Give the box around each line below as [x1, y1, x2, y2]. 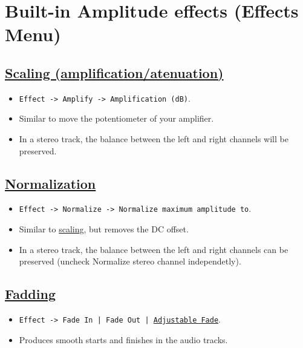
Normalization [5, 174, 96, 192]
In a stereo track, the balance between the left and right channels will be [19, 133, 288, 145]
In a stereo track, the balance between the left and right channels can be [19, 243, 288, 255]
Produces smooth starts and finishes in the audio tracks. [19, 333, 228, 346]
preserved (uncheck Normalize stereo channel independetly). [19, 255, 241, 268]
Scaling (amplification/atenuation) [5, 63, 224, 82]
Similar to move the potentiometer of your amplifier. [19, 112, 214, 125]
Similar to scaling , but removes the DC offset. [19, 223, 189, 235]
